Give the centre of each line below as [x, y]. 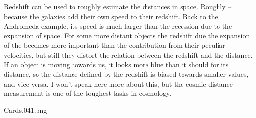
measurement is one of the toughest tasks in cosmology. [88, 93]
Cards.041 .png [26, 109]
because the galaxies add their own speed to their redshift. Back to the [111, 16]
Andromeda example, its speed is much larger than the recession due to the [118, 26]
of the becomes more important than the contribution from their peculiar [115, 45]
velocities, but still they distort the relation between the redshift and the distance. [128, 54]
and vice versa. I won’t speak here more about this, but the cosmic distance [119, 83]
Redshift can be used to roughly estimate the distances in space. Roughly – [118, 6]
